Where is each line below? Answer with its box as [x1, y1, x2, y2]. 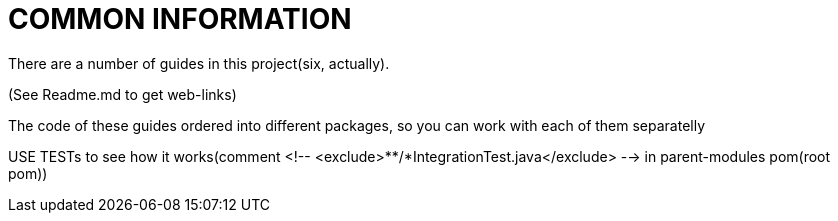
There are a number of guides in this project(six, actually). [8, 54, 390, 72]
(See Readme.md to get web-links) [8, 85, 237, 103]
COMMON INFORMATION [8, 2, 352, 36]
